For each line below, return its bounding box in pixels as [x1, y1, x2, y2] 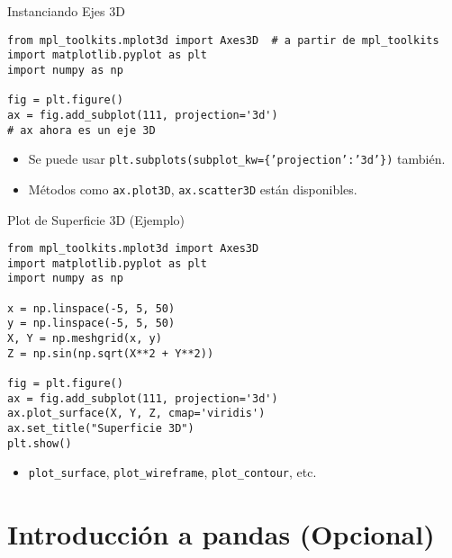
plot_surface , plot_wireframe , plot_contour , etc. [28, 463, 317, 481]
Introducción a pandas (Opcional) [7, 516, 435, 553]
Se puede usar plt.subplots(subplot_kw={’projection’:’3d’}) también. [28, 149, 446, 168]
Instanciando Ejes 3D [7, 2, 125, 20]
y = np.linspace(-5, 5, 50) [7, 317, 176, 330]
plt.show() [7, 436, 72, 450]
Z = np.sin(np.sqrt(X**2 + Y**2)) [7, 346, 214, 360]
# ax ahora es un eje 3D [7, 123, 156, 137]
